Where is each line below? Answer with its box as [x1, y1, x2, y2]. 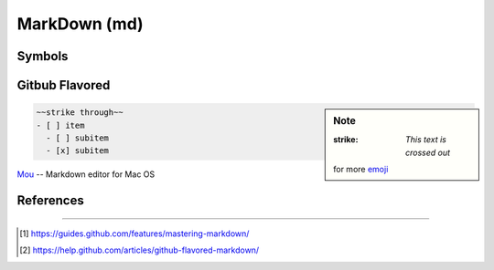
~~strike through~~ [36, 108, 123, 118]
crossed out [405, 147, 451, 158]
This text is [405, 134, 447, 145]
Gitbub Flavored [16, 78, 111, 93]
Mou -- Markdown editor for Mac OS [16, 169, 156, 180]
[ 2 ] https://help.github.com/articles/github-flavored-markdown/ [19, 244, 260, 255]
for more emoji [333, 164, 389, 175]
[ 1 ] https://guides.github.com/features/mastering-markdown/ [19, 228, 250, 239]
